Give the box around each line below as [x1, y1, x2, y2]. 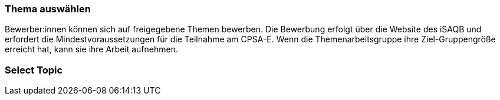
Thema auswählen [5, 3, 91, 15]
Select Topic [5, 64, 63, 76]
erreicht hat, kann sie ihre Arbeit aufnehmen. [5, 44, 178, 55]
